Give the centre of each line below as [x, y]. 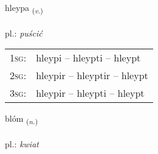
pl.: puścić [24, 33]
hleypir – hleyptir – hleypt [92, 75]
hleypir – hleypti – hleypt [90, 93]
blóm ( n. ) [22, 119]
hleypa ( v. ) [24, 8]
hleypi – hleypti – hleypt [88, 58]
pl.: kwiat [22, 144]
